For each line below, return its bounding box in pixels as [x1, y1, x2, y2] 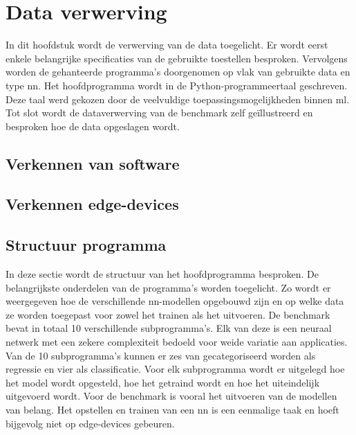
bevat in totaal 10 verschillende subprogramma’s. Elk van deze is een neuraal [6, 321, 332, 335]
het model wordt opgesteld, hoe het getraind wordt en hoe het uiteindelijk [6, 375, 320, 389]
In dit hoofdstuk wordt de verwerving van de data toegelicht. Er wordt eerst [6, 37, 328, 52]
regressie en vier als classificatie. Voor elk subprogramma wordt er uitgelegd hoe [6, 362, 345, 376]
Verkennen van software [6, 152, 180, 174]
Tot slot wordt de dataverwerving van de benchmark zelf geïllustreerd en [6, 105, 313, 120]
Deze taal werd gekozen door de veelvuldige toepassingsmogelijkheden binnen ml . [6, 91, 350, 106]
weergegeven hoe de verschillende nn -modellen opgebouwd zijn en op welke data [6, 294, 344, 308]
